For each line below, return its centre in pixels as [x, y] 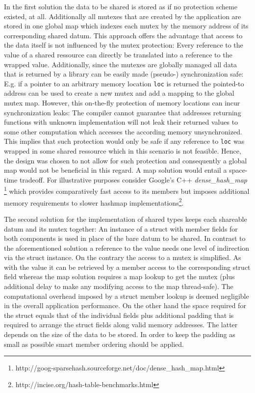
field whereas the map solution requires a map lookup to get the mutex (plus [119, 276]
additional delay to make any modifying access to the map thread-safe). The [119, 286]
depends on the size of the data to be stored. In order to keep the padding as [120, 334]
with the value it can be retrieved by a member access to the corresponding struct [127, 267]
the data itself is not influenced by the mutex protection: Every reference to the [124, 45]
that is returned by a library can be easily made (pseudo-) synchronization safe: [124, 74]
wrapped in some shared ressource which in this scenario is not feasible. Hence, [123, 151]
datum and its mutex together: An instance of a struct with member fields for [121, 228]
